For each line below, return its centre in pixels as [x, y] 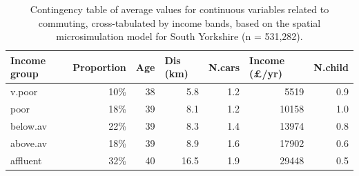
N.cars [224, 67]
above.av [29, 143]
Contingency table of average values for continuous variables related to [179, 9]
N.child [331, 67]
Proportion [99, 67]
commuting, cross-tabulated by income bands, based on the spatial [179, 22]
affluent [26, 160]
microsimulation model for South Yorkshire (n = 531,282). [179, 36]
